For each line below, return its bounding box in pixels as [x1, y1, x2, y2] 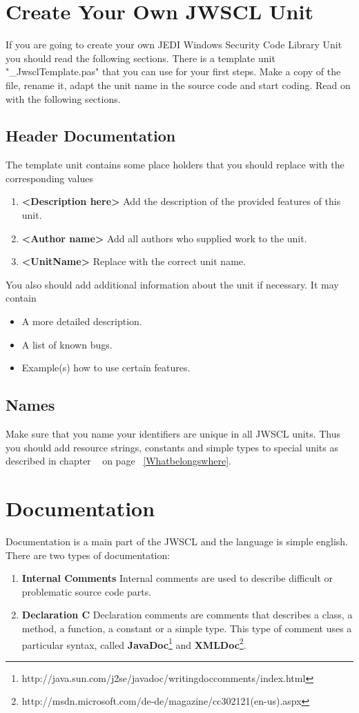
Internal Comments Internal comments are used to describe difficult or [21, 571, 333, 585]
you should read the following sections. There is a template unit [6, 50, 275, 65]
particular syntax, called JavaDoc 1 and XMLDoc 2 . [21, 635, 246, 652]
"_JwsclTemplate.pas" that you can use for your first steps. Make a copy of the [6, 64, 341, 79]
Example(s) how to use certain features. [21, 360, 191, 375]
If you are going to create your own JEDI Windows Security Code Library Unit [6, 37, 342, 52]
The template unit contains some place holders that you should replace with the [6, 157, 345, 172]
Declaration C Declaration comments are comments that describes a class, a [21, 607, 353, 622]
